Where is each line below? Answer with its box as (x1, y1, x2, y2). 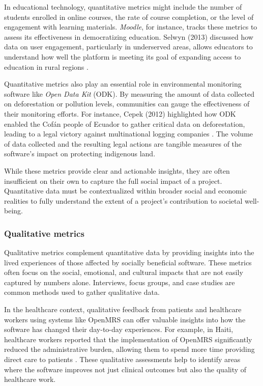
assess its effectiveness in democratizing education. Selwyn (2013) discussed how (4, 31, 253, 42)
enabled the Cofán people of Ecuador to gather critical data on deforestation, (4, 118, 245, 129)
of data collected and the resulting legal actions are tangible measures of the (4, 138, 242, 149)
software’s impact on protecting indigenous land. (4, 148, 156, 159)
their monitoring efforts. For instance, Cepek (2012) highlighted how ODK (4, 108, 236, 119)
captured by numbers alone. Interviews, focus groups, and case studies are (4, 277, 235, 287)
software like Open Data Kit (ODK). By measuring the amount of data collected (4, 88, 254, 99)
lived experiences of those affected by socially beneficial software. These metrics (4, 257, 252, 267)
